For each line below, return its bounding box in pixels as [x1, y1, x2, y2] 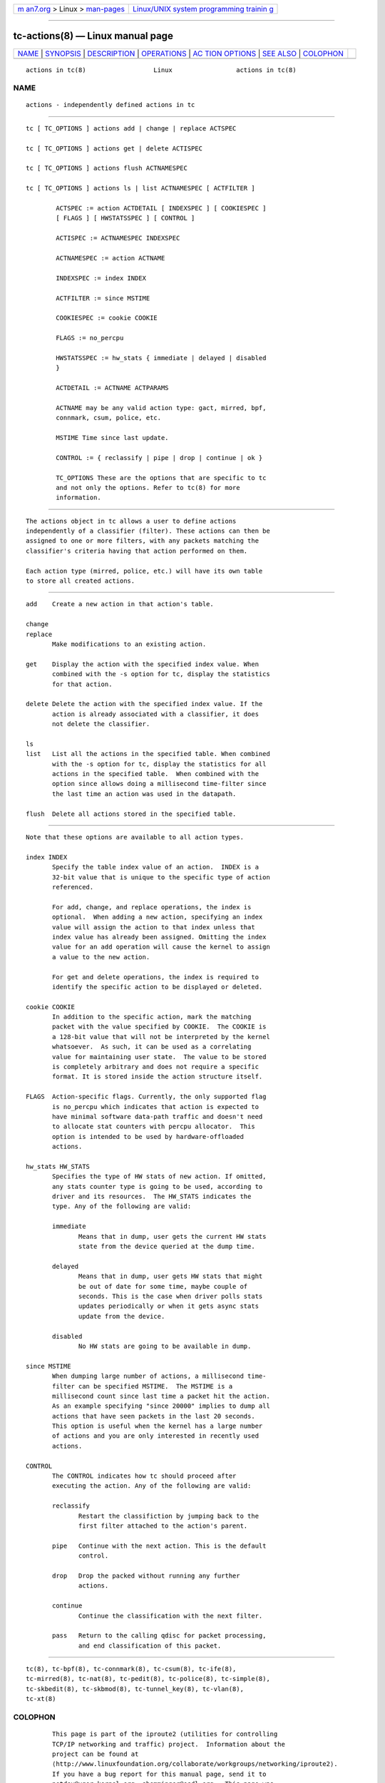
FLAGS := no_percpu [56, 334, 124, 342]
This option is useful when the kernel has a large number [52, 1422, 263, 1430]
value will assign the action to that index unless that [52, 923, 256, 931]
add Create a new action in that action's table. [26, 600, 214, 608]
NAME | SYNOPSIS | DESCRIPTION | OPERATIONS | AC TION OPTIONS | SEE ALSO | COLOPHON [17, 48, 344, 58]
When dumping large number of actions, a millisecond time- [52, 1372, 267, 1380]
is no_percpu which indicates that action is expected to [52, 1103, 260, 1110]
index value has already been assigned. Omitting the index [52, 933, 267, 941]
